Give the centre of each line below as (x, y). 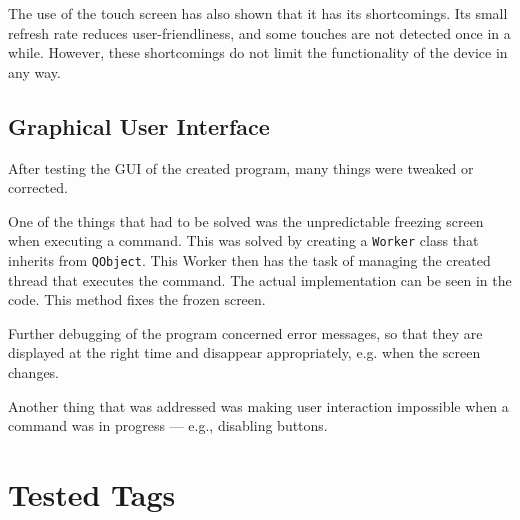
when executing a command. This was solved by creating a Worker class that (243, 240)
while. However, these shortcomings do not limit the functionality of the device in (258, 52)
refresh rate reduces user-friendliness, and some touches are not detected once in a (259, 32)
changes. (34, 372)
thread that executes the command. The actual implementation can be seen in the (260, 279)
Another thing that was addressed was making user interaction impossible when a (258, 405)
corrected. (38, 187)
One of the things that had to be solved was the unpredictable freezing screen (246, 220)
